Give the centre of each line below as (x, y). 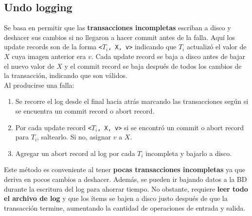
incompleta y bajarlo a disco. (189, 153)
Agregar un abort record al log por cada (75, 153)
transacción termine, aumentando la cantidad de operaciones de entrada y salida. (125, 207)
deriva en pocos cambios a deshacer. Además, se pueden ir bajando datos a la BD (126, 179)
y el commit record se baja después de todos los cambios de (153, 66)
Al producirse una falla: (39, 85)
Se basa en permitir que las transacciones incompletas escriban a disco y (117, 28)
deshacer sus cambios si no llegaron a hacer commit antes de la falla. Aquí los (120, 37)
